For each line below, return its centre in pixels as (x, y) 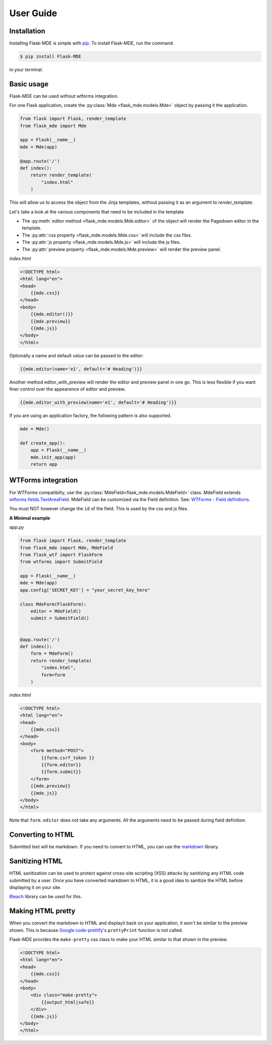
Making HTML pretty (42, 911)
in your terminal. (26, 70)
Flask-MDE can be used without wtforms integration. (64, 96)
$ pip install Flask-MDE (51, 57)
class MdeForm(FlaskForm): (53, 604)
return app (44, 464)
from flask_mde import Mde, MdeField (66, 548)
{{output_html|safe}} (68, 1002)
